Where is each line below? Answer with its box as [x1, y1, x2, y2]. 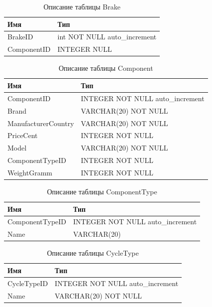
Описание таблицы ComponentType [47, 186, 157, 196]
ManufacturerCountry [7, 118, 74, 128]
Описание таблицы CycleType [47, 248, 139, 258]
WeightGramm [7, 167, 52, 177]
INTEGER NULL [57, 44, 112, 54]
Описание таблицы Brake [43, 1, 120, 11]
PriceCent [7, 130, 38, 141]
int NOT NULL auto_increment [57, 31, 157, 42]
